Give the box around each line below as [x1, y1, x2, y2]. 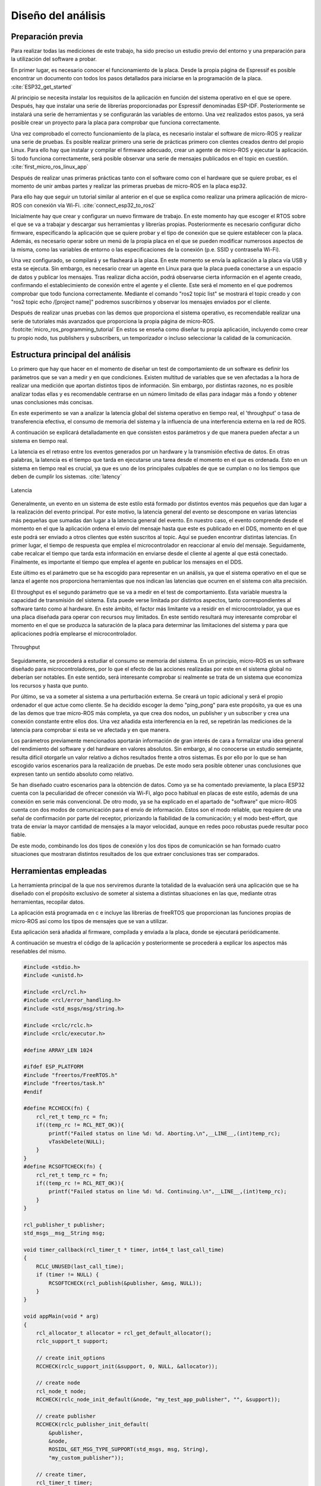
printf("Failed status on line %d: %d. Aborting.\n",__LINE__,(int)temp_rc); [48, 1130, 281, 1136]
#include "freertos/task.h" [23, 1080, 105, 1087]
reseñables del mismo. [11, 947, 67, 955]
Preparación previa [11, 32, 83, 42]
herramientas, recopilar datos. [11, 898, 85, 905]
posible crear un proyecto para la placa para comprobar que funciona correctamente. [11, 119, 221, 126]
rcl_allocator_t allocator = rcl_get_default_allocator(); [36, 1329, 212, 1336]
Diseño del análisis [11, 9, 106, 22]
